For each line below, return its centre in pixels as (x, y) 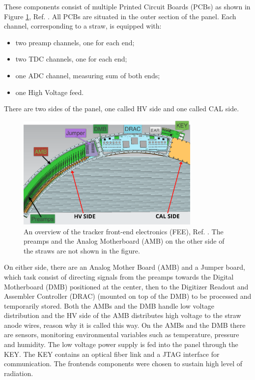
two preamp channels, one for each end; (75, 42)
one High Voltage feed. (50, 92)
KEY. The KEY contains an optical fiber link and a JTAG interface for (112, 354)
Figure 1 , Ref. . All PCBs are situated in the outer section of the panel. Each (120, 16)
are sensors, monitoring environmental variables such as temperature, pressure (122, 334)
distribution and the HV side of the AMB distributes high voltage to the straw (123, 315)
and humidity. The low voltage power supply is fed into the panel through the (121, 344)
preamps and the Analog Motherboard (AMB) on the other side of (124, 241)
